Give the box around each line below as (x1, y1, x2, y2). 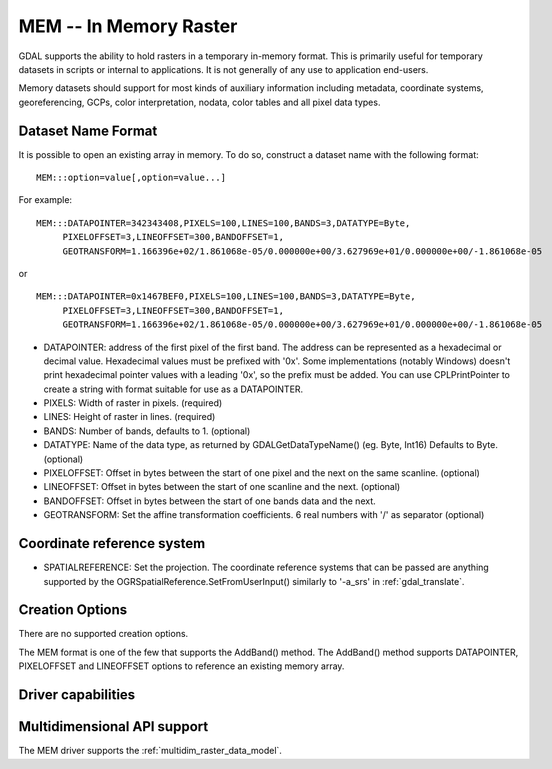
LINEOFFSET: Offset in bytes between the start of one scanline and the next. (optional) (43, 481, 401, 493)
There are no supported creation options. (18, 628, 189, 640)
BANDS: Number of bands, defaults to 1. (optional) (43, 425, 251, 437)
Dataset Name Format (18, 122, 158, 139)
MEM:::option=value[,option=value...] (36, 172, 227, 184)
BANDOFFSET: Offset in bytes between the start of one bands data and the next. (43, 495, 377, 507)
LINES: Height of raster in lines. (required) (43, 411, 216, 423)
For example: (18, 194, 73, 206)
